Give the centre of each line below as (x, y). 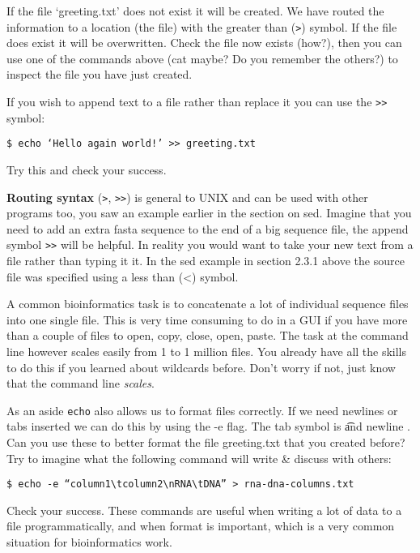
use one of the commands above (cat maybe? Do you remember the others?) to (202, 58)
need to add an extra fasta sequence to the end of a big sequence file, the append (208, 228)
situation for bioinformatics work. (89, 542)
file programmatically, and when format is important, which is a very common (201, 526)
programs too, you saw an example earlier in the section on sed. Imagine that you (209, 213)
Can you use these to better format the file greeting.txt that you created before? (206, 442)
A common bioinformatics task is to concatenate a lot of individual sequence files (208, 304)
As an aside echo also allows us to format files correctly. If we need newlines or (202, 410)
